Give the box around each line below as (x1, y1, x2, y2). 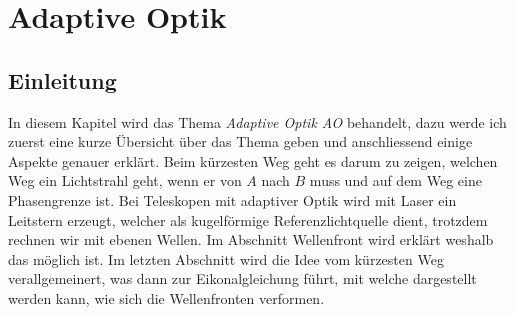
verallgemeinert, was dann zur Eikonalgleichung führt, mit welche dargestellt (8, 268, 477, 289)
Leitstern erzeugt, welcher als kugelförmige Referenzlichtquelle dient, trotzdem (8, 209, 488, 230)
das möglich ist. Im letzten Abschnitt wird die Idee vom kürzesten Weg (8, 248, 444, 269)
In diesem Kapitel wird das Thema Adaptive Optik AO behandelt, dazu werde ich (8, 111, 507, 132)
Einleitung (8, 64, 117, 95)
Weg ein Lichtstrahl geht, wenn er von (8, 170, 242, 191)
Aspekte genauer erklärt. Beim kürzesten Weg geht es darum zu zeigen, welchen (8, 150, 498, 171)
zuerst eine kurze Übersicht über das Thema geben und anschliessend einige (8, 131, 473, 152)
